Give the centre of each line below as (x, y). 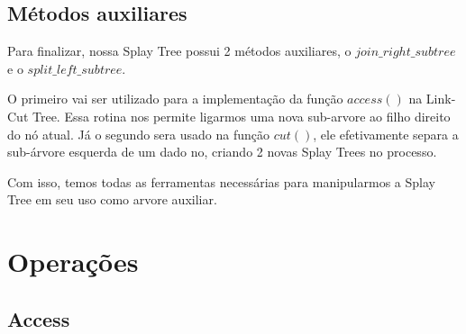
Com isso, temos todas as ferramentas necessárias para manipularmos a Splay (221, 181)
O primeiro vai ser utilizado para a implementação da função (175, 99)
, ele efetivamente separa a (386, 134)
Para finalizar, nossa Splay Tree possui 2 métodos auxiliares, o (179, 51)
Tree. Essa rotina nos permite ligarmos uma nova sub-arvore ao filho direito (241, 116)
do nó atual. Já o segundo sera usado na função (138, 134)
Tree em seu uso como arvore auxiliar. (112, 199)
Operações (73, 262)
